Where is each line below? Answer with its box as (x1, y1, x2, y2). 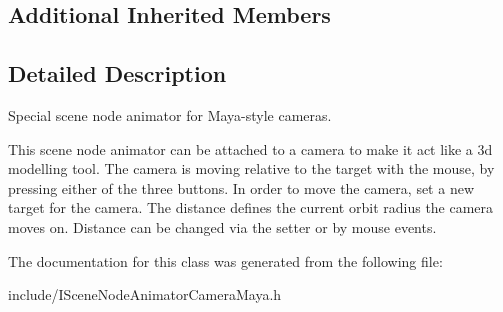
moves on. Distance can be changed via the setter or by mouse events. (8, 216, 437, 237)
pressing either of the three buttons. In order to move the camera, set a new (8, 177, 474, 198)
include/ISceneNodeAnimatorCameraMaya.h (8, 284, 282, 305)
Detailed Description (8, 58, 227, 89)
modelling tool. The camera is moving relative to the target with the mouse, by (8, 158, 495, 179)
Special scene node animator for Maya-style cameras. (8, 104, 332, 125)
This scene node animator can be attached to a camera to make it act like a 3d (8, 138, 493, 159)
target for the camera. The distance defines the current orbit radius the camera (8, 197, 494, 218)
